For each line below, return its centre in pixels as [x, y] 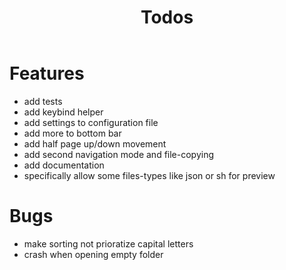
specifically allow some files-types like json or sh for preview [149, 175]
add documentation [64, 165]
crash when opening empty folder [93, 254]
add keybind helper [63, 112]
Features [47, 73]
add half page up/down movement [95, 143]
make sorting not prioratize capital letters [108, 243]
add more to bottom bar [72, 133]
